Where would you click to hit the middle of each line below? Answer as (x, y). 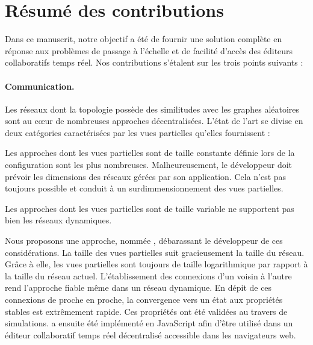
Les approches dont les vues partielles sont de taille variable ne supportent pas (150, 208)
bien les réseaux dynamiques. (58, 220)
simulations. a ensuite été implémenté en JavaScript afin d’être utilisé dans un (149, 323)
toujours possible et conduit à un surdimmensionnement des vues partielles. (144, 188)
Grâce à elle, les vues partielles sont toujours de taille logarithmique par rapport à (156, 264)
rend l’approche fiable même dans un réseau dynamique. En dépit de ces (138, 287)
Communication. (40, 86)
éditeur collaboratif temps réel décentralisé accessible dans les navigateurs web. (150, 334)
